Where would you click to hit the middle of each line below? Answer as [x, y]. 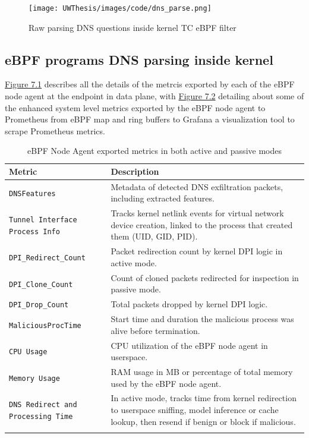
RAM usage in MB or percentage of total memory [202, 371]
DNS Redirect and [43, 405]
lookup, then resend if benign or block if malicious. [203, 421]
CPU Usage [28, 352]
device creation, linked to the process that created [202, 224]
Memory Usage [34, 378]
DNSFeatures [32, 193]
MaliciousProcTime [45, 325]
